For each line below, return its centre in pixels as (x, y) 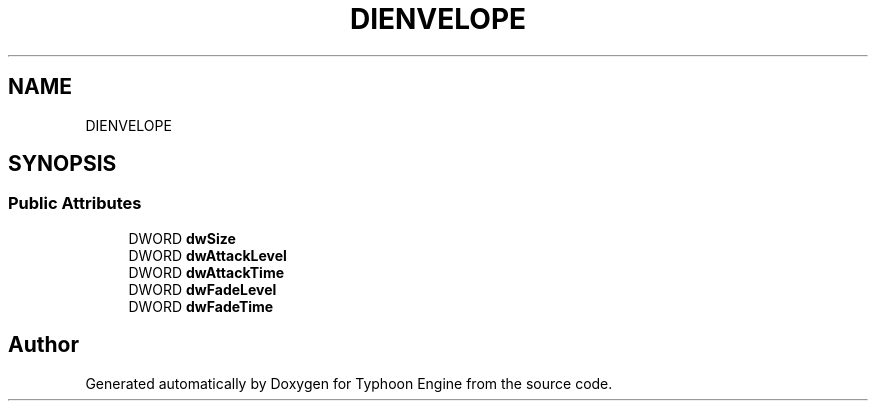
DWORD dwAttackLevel (207, 255)
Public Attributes (75, 203)
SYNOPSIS (62, 164)
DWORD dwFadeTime (201, 306)
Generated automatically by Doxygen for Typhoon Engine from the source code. (349, 383)
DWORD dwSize (182, 238)
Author (43, 345)
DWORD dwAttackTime (206, 272)
